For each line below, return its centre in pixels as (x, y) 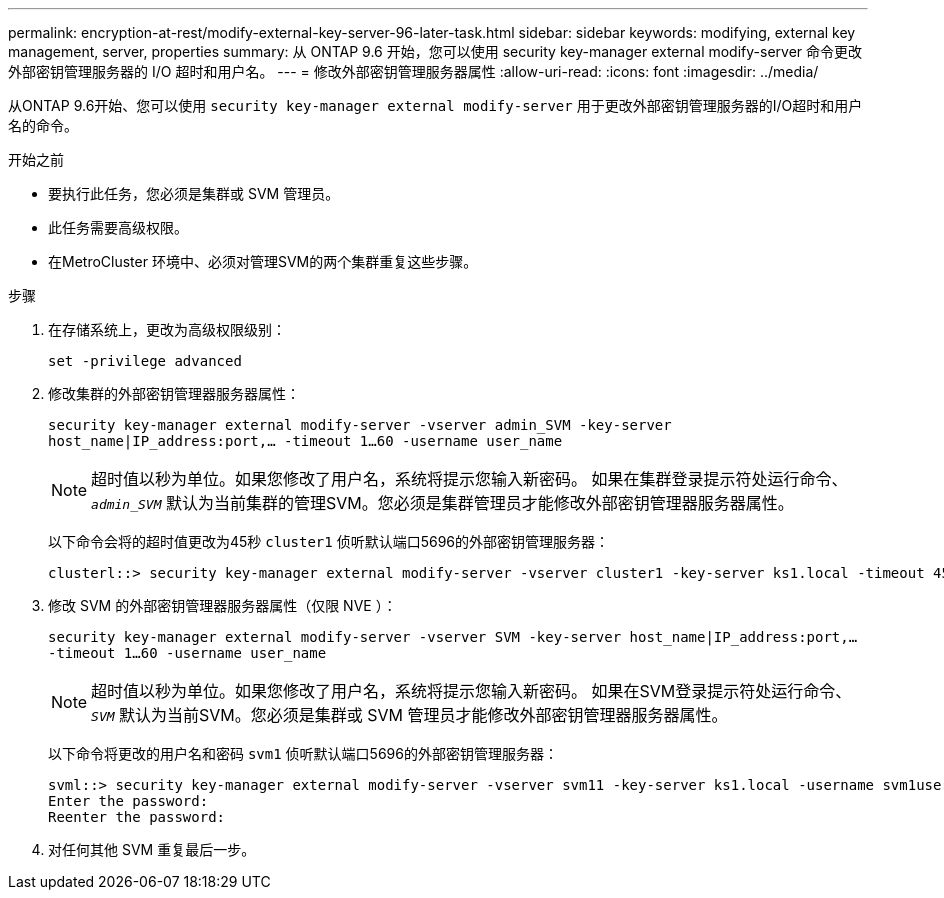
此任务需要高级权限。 (118, 227)
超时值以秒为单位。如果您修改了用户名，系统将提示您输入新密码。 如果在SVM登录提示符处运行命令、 (471, 691)
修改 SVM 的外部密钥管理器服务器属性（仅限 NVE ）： (222, 605)
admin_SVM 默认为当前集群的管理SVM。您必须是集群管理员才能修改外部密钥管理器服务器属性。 (442, 503)
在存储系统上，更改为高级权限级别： (167, 329)
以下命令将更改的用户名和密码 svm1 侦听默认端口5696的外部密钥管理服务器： (303, 753)
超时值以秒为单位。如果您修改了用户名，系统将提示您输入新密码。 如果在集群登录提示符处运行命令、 (469, 479)
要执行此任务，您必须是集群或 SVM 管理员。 (194, 193)
